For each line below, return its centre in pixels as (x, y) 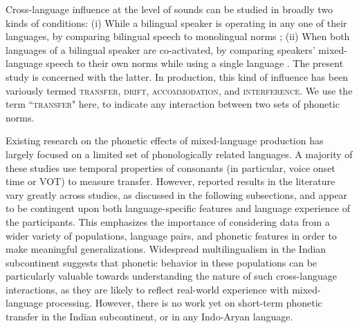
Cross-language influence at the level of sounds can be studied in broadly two (169, 9)
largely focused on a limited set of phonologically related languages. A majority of (179, 154)
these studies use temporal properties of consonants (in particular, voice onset (171, 167)
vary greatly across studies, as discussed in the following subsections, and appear (177, 194)
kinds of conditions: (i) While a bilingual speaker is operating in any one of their (176, 22)
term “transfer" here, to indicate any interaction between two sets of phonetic (173, 104)
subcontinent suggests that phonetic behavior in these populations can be (162, 262)
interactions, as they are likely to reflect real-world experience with (147, 289)
